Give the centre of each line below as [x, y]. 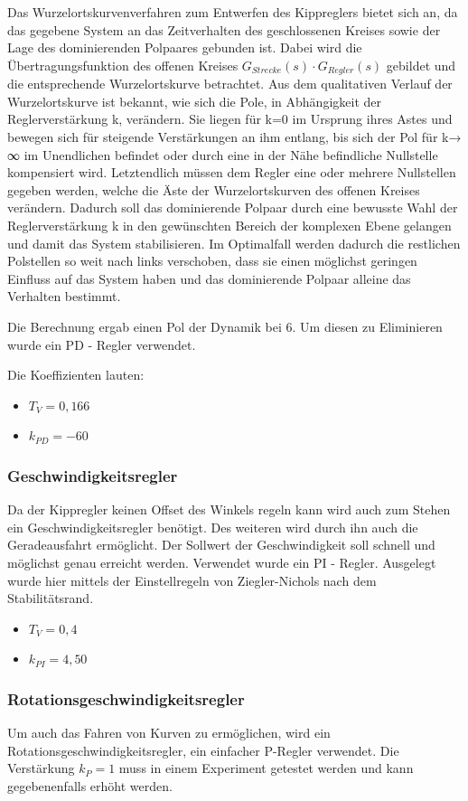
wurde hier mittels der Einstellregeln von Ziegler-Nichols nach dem [192, 580]
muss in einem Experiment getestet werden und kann [266, 768]
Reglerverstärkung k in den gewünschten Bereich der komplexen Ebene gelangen [229, 225]
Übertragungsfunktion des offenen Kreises [123, 65]
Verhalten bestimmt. [64, 296]
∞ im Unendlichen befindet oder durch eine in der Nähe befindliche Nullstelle [223, 154]
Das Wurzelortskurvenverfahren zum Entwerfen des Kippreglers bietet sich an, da [233, 12]
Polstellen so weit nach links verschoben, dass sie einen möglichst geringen [212, 261]
